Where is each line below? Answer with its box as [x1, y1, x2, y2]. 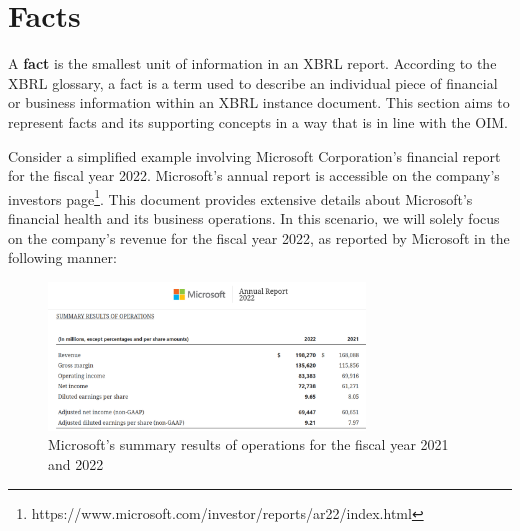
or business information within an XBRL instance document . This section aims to [8, 92, 510, 113]
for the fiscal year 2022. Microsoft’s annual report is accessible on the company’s [8, 165, 500, 186]
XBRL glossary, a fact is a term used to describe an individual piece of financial [8, 72, 498, 93]
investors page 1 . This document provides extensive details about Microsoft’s [8, 185, 473, 209]
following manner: [8, 247, 117, 268]
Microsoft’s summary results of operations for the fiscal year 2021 [48, 434, 449, 455]
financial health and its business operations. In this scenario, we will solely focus [8, 207, 500, 228]
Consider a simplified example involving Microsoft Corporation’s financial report [8, 145, 501, 166]
